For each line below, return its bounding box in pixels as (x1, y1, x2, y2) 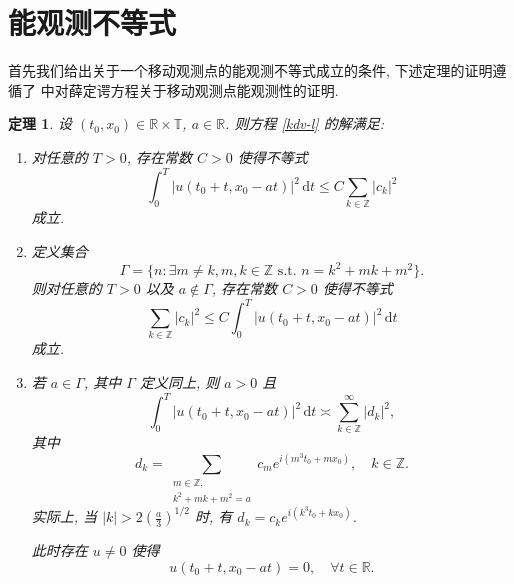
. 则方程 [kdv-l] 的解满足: (225, 113, 384, 134)
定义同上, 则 (139, 372, 220, 393)
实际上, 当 (31, 506, 98, 527)
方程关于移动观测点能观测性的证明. (110, 79, 339, 100)
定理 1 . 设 (8, 113, 72, 134)
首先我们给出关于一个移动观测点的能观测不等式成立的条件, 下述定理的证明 (8, 60, 493, 81)
